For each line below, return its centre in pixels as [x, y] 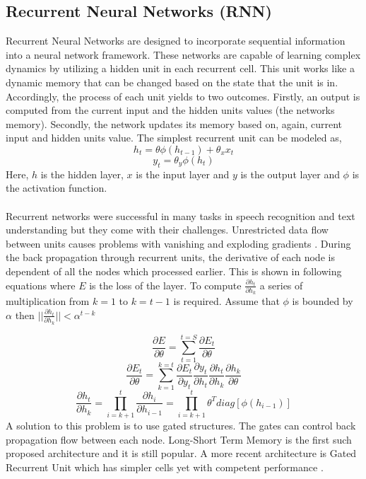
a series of [281, 285]
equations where [41, 285]
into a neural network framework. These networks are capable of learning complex [183, 54]
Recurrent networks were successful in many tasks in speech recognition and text [181, 215]
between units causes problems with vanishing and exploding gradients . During [178, 243]
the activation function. [57, 188]
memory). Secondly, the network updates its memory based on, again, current [174, 123]
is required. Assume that [226, 301]
